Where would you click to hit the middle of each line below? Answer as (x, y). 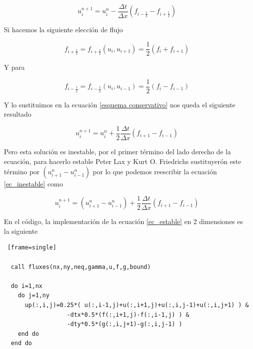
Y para (14, 67)
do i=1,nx (27, 286)
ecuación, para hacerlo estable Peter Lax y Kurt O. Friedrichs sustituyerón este (123, 161)
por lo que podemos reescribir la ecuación (155, 172)
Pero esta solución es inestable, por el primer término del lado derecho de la (117, 152)
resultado (18, 114)
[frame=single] (32, 248)
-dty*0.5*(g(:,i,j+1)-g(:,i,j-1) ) (125, 324)
